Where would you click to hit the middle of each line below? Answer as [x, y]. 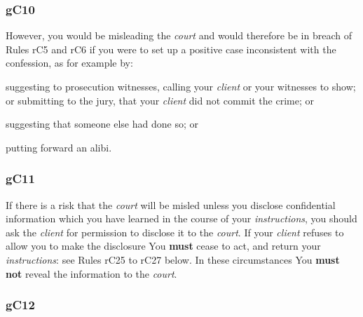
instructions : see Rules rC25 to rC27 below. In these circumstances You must [173, 259]
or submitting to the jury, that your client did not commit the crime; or [160, 100]
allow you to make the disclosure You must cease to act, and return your [163, 246]
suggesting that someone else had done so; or [102, 124]
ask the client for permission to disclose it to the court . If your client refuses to [175, 232]
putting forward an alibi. [59, 147]
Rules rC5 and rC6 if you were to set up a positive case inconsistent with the [171, 49]
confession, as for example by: [69, 63]
